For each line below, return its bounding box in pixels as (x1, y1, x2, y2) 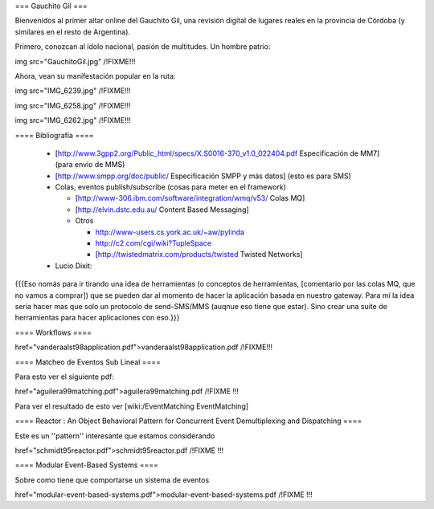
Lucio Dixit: (55, 261, 92, 271)
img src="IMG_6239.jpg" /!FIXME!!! (14, 86, 132, 96)
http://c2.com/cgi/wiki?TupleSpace (95, 238, 212, 248)
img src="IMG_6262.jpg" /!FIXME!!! (14, 116, 132, 125)
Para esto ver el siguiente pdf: (14, 372, 115, 381)
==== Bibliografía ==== (14, 130, 94, 140)
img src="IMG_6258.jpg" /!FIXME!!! (14, 100, 131, 110)
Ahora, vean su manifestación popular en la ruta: (14, 71, 176, 80)
